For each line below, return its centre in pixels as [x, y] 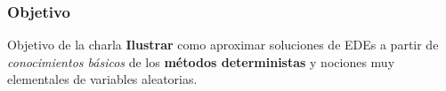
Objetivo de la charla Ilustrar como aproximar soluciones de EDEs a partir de [223, 45]
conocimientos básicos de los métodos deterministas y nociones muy [201, 61]
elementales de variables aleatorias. [102, 79]
